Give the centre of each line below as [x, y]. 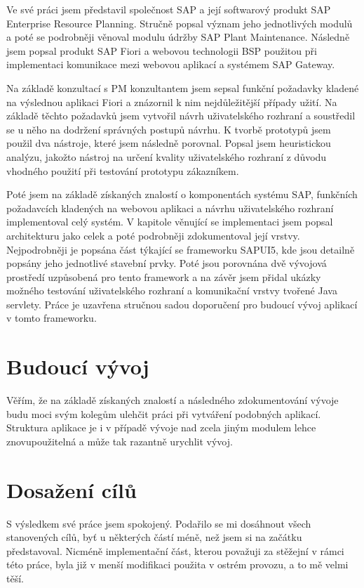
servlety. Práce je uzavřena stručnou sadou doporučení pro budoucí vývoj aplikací [182, 304]
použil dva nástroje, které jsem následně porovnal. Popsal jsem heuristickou [169, 143]
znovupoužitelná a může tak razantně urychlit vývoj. [120, 441]
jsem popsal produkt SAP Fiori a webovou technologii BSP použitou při [162, 50]
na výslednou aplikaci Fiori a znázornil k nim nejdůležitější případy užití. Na [172, 102]
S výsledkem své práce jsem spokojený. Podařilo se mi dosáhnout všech [159, 523]
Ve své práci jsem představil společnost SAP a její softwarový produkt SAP [169, 9]
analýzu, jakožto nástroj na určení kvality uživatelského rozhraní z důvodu [167, 156]
